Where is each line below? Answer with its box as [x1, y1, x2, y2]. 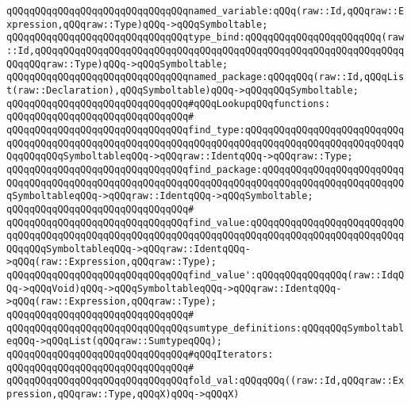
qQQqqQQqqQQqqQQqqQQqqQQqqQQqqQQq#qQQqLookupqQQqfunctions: [6, 98, 331, 109]
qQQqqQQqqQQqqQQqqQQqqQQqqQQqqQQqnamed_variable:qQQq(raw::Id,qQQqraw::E [6, 6, 405, 17]
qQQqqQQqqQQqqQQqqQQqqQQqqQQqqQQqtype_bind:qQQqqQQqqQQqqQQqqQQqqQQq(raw [6, 32, 405, 44]
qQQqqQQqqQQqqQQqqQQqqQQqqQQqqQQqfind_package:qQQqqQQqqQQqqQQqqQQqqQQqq [6, 163, 405, 175]
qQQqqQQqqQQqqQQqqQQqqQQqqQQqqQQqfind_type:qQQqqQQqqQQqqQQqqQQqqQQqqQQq [6, 124, 405, 136]
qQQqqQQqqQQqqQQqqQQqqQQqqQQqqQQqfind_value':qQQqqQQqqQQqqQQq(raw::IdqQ [6, 270, 405, 282]
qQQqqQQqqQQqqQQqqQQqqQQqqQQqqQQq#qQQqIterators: [6, 349, 274, 361]
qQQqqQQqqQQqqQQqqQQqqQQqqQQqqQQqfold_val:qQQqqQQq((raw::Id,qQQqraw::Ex [6, 375, 405, 387]
